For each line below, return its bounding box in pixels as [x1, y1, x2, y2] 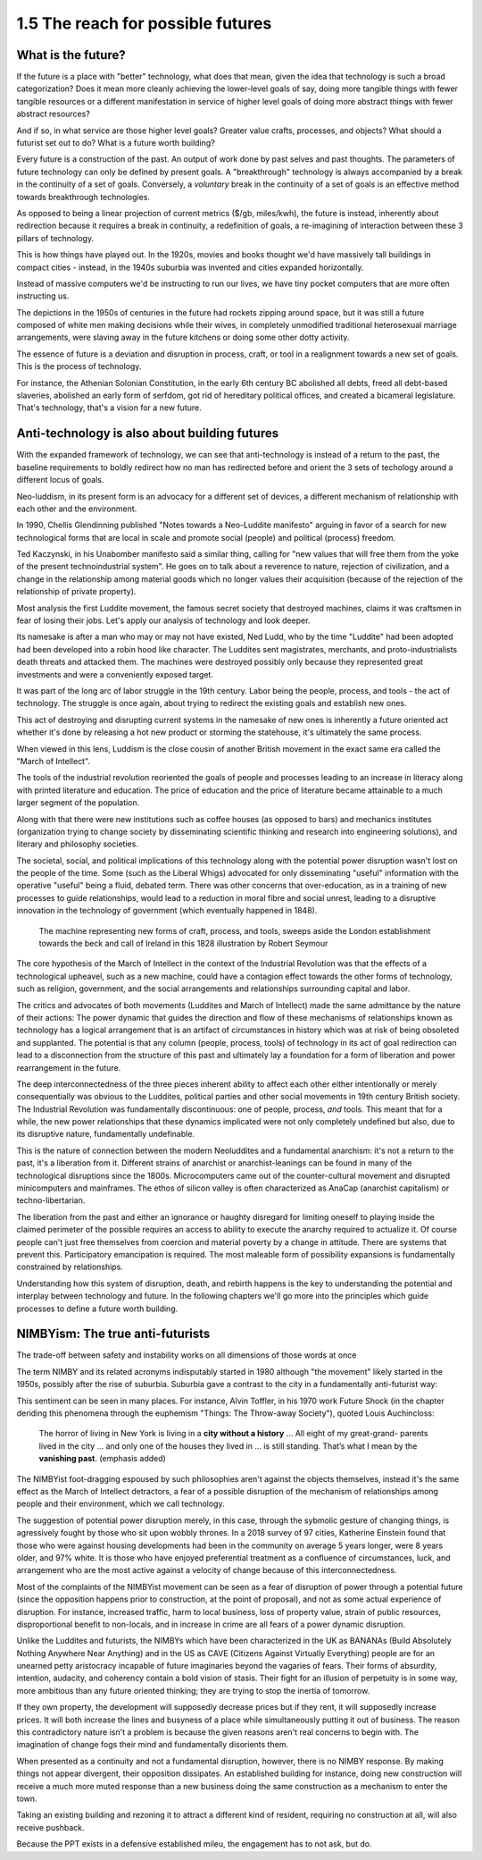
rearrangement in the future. [16, 1062, 121, 1073]
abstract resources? [16, 108, 91, 120]
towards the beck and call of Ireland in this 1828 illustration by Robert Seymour [38, 938, 328, 949]
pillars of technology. [16, 232, 94, 243]
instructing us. [16, 290, 70, 301]
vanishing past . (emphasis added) [38, 1453, 167, 1464]
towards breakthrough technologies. [16, 191, 151, 202]
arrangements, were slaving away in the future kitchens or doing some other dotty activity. [16, 332, 350, 343]
